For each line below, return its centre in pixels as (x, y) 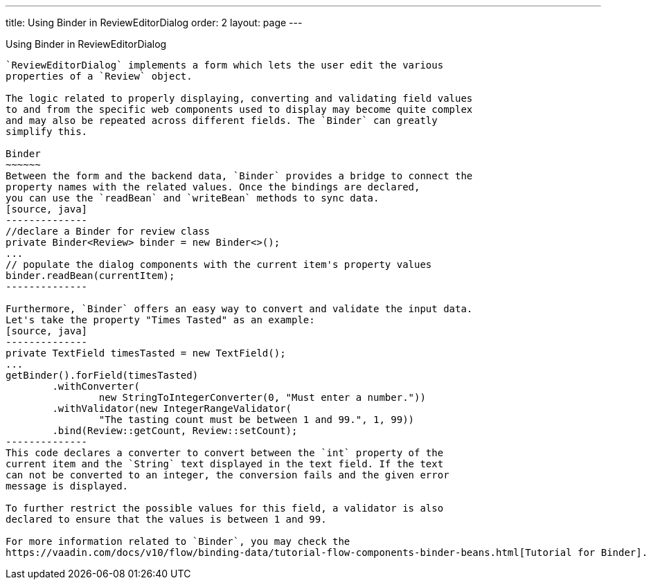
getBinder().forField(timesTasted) (102, 375)
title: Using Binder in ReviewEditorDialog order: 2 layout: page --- (154, 22)
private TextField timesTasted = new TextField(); (146, 353)
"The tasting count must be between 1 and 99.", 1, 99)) (257, 420)
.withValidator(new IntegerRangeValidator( (172, 408)
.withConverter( (96, 386)
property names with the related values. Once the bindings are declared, (213, 187)
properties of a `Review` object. (99, 76)
